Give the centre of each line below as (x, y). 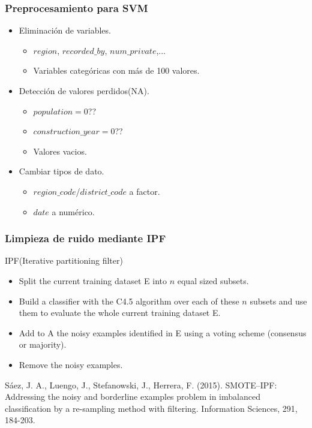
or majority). (43, 344)
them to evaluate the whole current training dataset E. (120, 313)
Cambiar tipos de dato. (61, 171)
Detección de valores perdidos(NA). (84, 91)
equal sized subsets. (213, 280)
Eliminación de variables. (65, 30)
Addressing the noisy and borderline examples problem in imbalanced (133, 397)
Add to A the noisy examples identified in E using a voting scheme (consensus (163, 332)
